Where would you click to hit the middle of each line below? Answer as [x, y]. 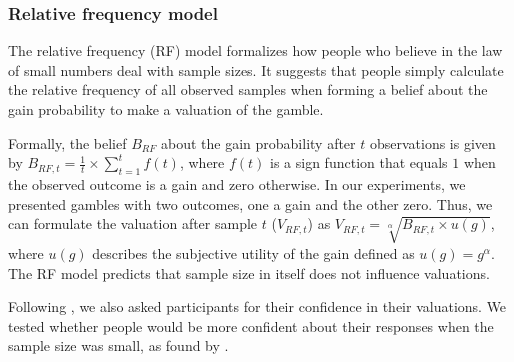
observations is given [432, 142]
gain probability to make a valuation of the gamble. [166, 109]
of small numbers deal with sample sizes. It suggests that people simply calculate [256, 69]
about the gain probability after [258, 142]
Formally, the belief [67, 142]
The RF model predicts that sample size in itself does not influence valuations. [249, 272]
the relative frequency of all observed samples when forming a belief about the [248, 89]
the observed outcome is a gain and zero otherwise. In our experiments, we [237, 183]
